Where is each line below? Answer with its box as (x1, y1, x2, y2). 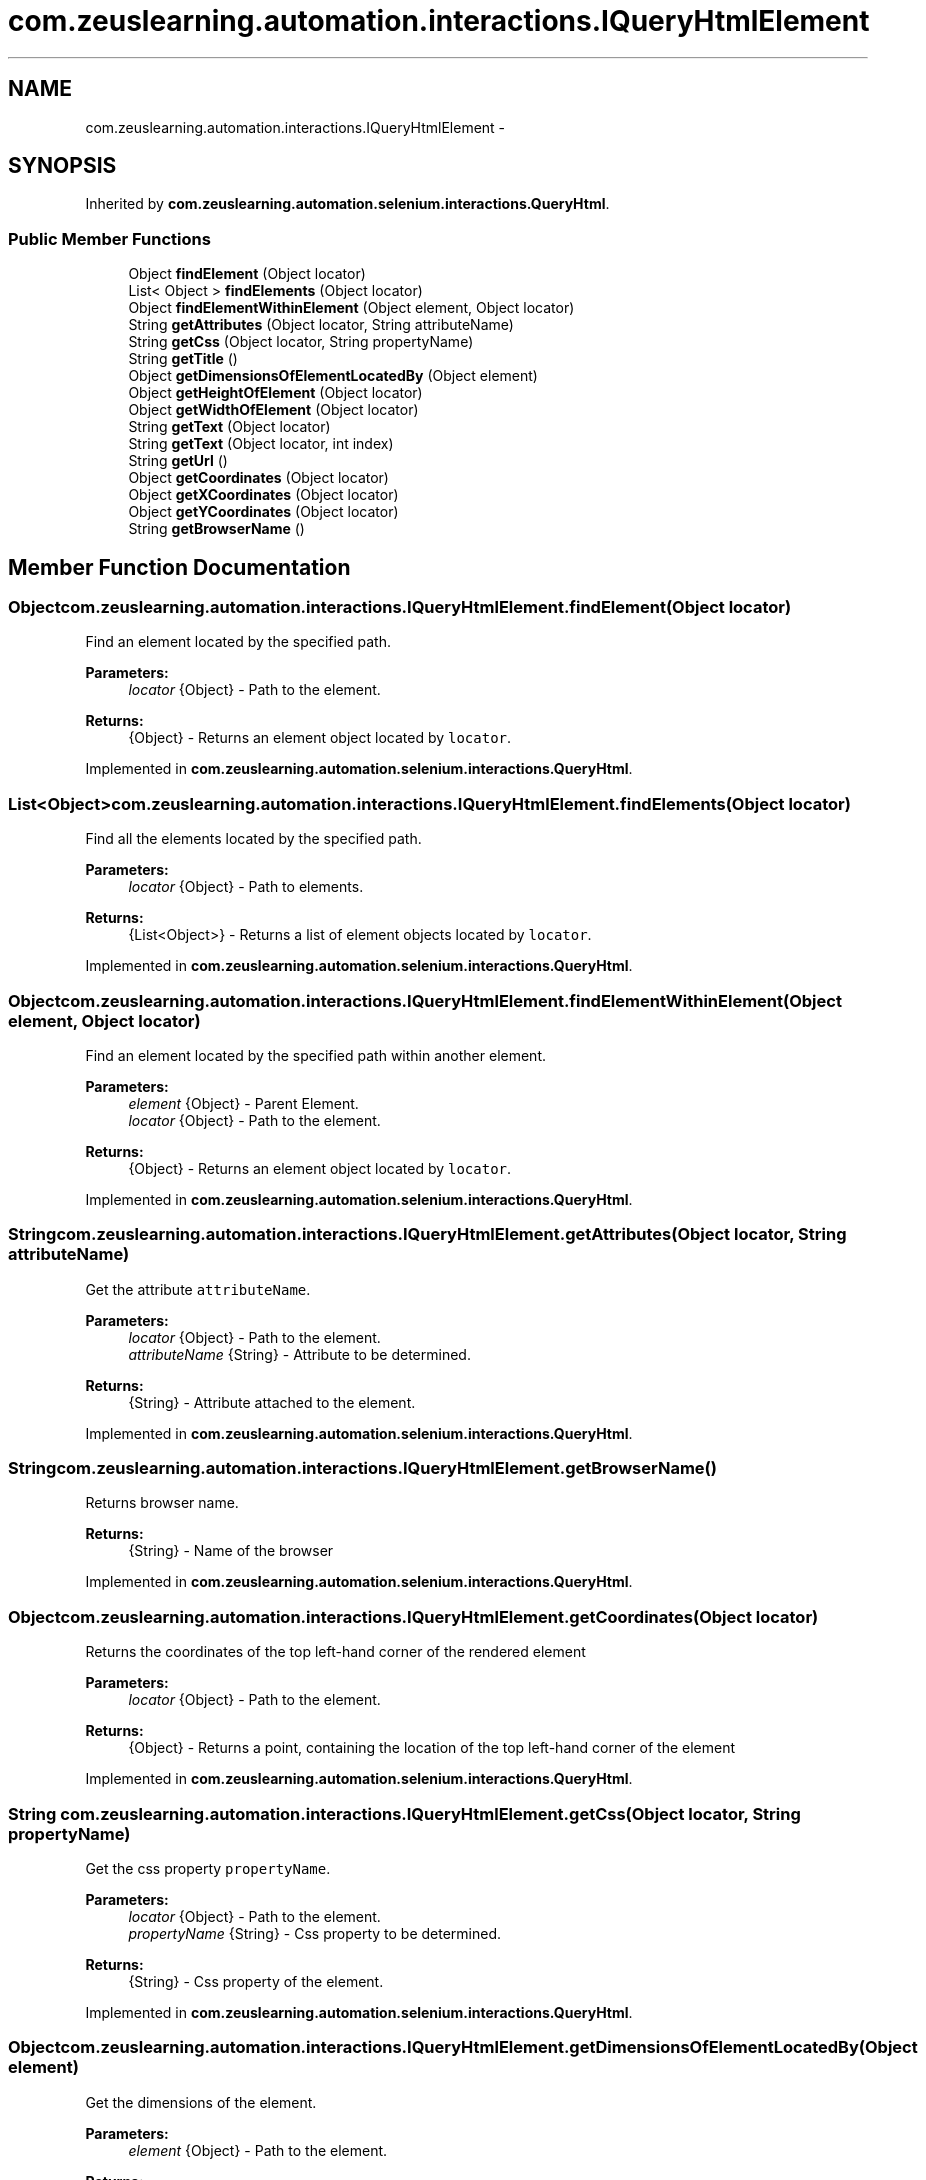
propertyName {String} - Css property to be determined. (128, 1924, 502, 1942)
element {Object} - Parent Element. (128, 1094, 359, 1112)
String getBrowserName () (128, 520, 305, 538)
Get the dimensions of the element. (85, 2093, 317, 2111)
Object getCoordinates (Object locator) (128, 469, 389, 487)
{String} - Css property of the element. (128, 1972, 384, 1990)
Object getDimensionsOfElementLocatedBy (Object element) (128, 367, 538, 385)
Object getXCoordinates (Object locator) (128, 486, 399, 504)
